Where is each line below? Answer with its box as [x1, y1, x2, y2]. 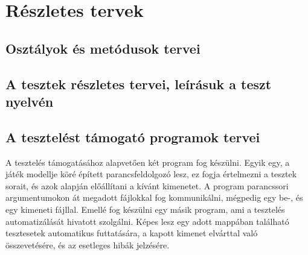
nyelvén [5, 92, 54, 110]
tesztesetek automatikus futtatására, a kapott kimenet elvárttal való [5, 227, 258, 239]
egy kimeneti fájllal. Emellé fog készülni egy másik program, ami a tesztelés [5, 203, 285, 215]
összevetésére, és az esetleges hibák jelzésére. [5, 238, 170, 251]
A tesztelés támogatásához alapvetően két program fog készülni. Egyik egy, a [5, 156, 290, 168]
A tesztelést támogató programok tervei [5, 127, 260, 146]
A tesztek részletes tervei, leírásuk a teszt [5, 74, 272, 93]
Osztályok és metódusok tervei [5, 39, 201, 57]
